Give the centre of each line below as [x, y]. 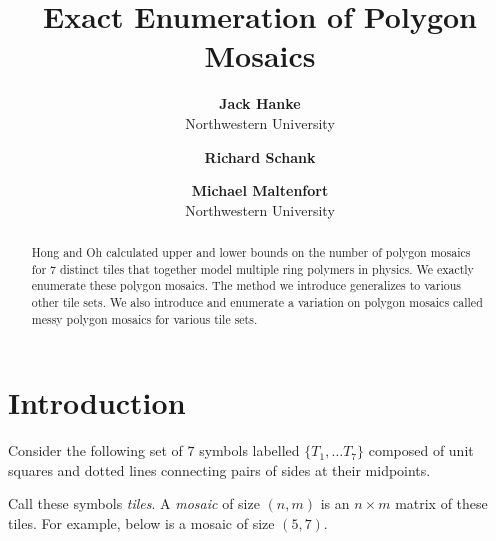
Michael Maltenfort [260, 190]
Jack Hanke [260, 103]
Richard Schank [260, 156]
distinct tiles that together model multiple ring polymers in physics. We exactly [266, 268]
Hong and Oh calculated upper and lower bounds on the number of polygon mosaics [251, 252]
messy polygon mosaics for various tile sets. [144, 318]
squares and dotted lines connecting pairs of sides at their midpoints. [219, 469]
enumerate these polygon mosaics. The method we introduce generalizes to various [246, 285]
